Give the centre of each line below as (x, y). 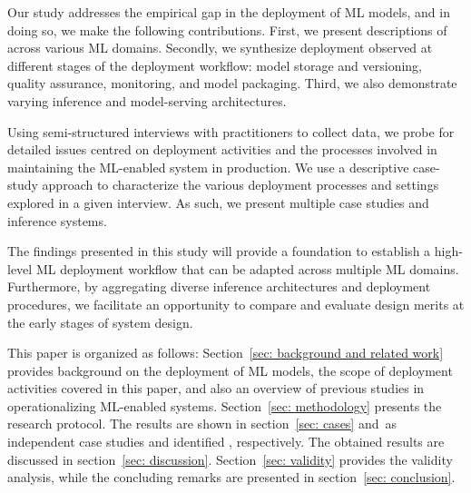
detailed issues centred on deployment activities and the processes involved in (222, 149)
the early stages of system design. (100, 322)
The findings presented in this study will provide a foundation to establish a (219, 251)
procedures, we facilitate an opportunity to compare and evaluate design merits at (236, 304)
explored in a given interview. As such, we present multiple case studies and (218, 202)
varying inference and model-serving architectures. (147, 100)
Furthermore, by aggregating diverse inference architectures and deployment (219, 286)
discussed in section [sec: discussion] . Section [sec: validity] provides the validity (230, 459)
